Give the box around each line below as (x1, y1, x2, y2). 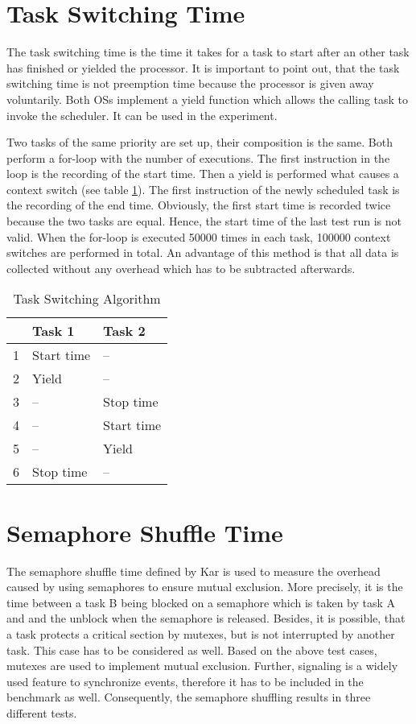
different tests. (6, 704, 77, 721)
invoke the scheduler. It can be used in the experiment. (6, 106, 278, 123)
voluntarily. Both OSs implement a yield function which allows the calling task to (6, 90, 409, 107)
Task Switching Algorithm (13, 289, 161, 308)
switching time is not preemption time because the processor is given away (6, 75, 374, 92)
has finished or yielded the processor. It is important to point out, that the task (6, 59, 400, 76)
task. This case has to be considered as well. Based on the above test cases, (6, 641, 377, 658)
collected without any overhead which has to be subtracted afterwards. (6, 259, 356, 276)
